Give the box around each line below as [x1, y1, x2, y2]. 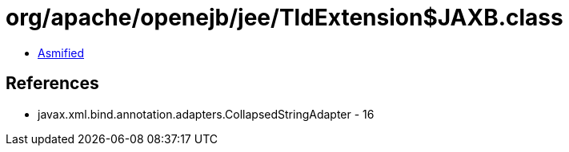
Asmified [38, 45, 85, 60]
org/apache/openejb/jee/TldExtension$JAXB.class [6, 4, 563, 31]
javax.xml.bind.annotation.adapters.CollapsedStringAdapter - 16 [38, 107, 375, 121]
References [6, 73, 99, 94]
